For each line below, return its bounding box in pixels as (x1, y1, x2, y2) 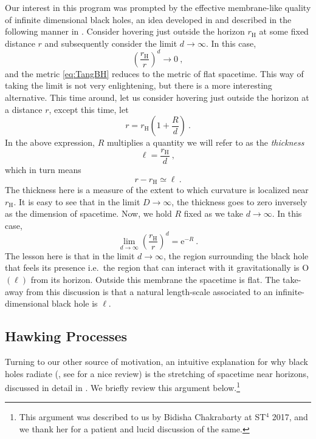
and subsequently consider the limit (44, 36, 177, 49)
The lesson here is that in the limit (5, 249, 135, 262)
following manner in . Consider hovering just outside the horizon (5, 25, 245, 38)
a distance (5, 103, 43, 115)
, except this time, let (49, 103, 129, 115)
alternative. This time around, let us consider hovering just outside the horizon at (5, 91, 309, 104)
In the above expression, (5, 136, 95, 149)
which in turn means (5, 163, 81, 175)
